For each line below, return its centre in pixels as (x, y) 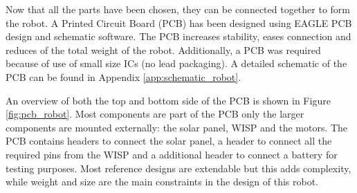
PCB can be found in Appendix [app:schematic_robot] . (123, 76)
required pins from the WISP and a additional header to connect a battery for (172, 154)
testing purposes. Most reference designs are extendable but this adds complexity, (178, 168)
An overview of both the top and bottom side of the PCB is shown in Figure (168, 100)
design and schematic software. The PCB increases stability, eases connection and (178, 36)
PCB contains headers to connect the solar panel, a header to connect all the (169, 141)
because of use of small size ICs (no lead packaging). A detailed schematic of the (176, 63)
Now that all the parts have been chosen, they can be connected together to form (178, 9)
